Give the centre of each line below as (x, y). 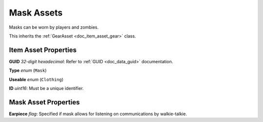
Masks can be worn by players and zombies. (54, 27)
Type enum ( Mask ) (28, 70)
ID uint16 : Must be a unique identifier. (46, 88)
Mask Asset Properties (44, 102)
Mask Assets (36, 13)
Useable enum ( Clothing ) (36, 79)
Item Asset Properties (43, 50)
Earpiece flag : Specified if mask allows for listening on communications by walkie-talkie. (98, 114)
